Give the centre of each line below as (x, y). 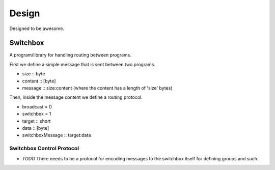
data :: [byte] (36, 128)
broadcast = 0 (37, 106)
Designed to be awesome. (37, 29)
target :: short (36, 121)
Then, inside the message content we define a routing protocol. (76, 97)
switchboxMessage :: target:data (57, 135)
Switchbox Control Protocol (44, 149)
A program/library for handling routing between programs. (71, 55)
